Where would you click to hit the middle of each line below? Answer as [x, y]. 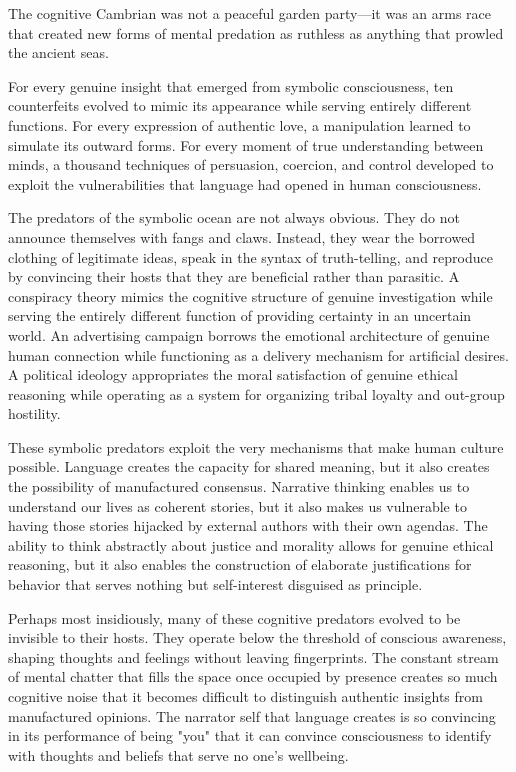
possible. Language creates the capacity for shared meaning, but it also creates [249, 466]
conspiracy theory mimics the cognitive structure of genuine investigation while [250, 295]
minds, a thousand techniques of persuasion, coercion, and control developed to [251, 164]
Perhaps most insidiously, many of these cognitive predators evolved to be [234, 617]
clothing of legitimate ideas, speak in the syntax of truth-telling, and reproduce [250, 256]
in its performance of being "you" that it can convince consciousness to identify [250, 735]
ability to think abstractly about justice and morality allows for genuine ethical [251, 544]
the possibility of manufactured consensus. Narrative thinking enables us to [239, 486]
